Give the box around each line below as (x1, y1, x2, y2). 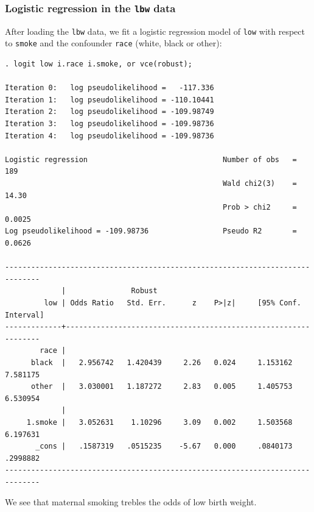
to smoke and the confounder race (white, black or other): (5, 37, 222, 49)
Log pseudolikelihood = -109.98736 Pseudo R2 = (5, 227, 297, 236)
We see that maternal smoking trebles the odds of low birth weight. (5, 496, 257, 508)
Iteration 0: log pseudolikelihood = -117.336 (5, 84, 214, 93)
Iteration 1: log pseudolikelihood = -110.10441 (5, 95, 214, 104)
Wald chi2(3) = (222, 179, 297, 188)
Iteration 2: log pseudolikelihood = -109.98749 (5, 107, 214, 116)
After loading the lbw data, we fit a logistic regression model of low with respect (5, 24, 305, 37)
